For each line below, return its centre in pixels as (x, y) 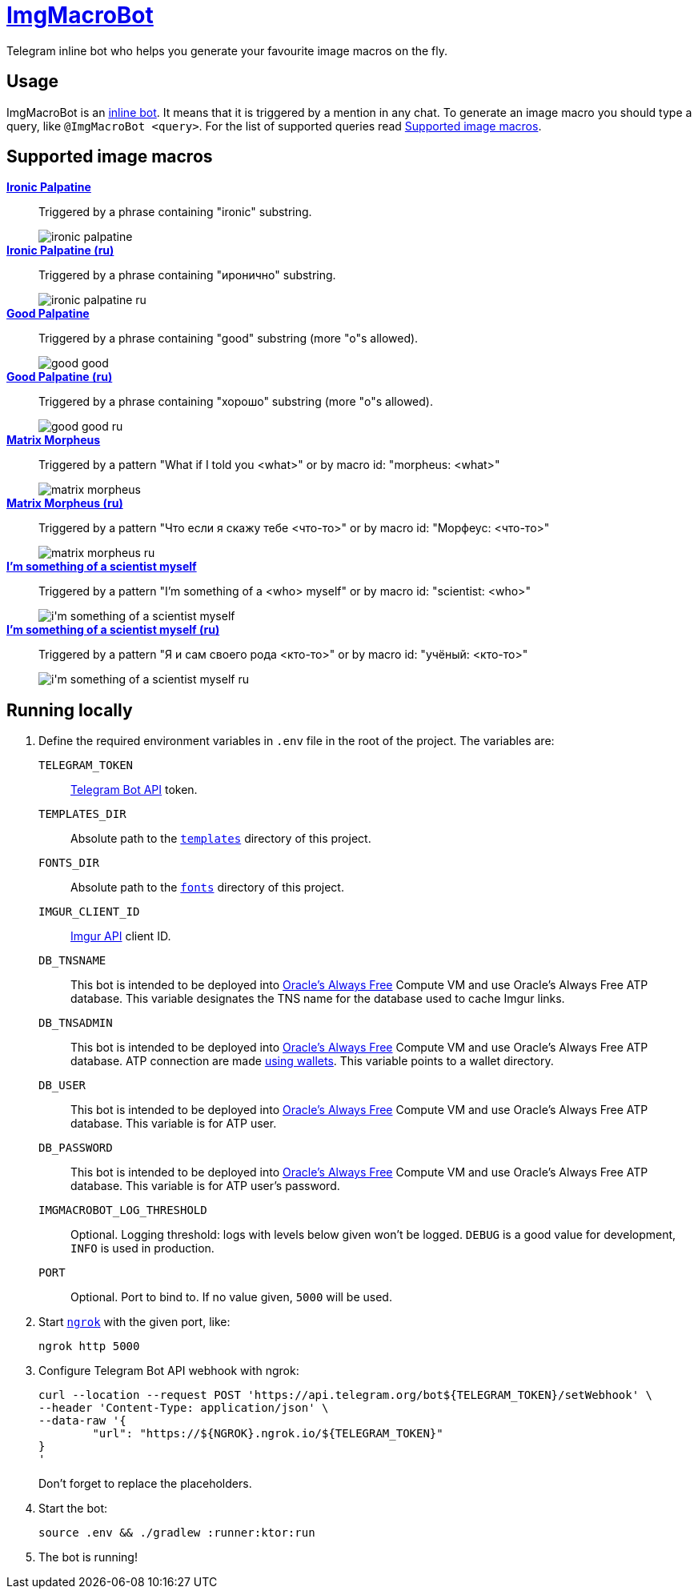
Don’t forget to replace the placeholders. (145, 1484)
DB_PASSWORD (76, 1148)
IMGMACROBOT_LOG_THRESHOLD (123, 1210)
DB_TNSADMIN (76, 1023)
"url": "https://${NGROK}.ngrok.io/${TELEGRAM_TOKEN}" (268, 1434)
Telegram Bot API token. (134, 790)
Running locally (70, 710)
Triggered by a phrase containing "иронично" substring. (187, 275)
